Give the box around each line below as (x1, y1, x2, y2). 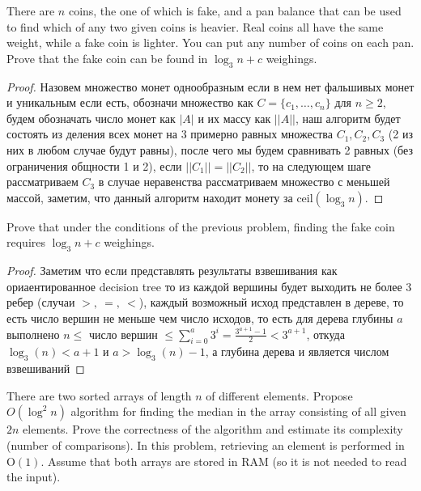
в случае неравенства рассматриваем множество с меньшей (98, 173, 390, 190)
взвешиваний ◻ (6, 360, 85, 377)
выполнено (6, 325, 60, 342)
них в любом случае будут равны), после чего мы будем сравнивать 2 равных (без (6, 141, 413, 158)
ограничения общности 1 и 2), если (6, 157, 182, 174)
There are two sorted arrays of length (6, 387, 192, 404)
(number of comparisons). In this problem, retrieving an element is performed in (6, 436, 405, 453)
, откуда (306, 325, 345, 342)
